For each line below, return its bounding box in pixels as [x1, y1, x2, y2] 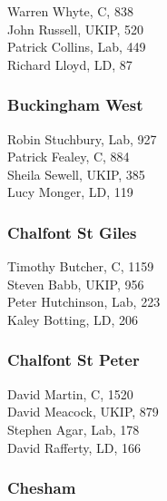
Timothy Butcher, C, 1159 [7, 257, 154, 276]
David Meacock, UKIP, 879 [7, 402, 159, 421]
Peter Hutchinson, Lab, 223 [7, 292, 161, 311]
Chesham [7, 476, 76, 499]
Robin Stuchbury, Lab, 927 [7, 129, 157, 148]
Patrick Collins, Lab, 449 [7, 37, 146, 56]
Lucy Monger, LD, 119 [7, 182, 133, 201]
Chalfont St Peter [7, 349, 140, 371]
